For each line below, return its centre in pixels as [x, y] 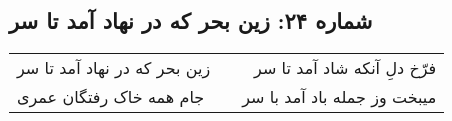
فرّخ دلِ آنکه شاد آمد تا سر [345, 68]
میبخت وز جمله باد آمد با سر [339, 97]
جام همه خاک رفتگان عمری [111, 97]
